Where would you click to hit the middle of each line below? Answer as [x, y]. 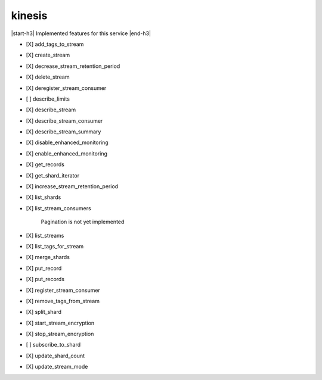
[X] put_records [45, 279]
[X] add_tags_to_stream [55, 44]
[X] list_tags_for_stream [55, 246]
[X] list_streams [45, 235]
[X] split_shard [44, 312]
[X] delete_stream [48, 77]
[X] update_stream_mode [57, 367]
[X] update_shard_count [55, 356]
